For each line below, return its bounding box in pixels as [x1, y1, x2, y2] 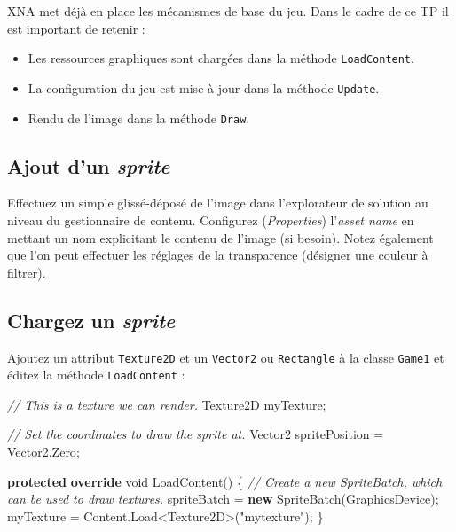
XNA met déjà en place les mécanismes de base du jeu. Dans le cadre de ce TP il [7, 2, 449, 20]
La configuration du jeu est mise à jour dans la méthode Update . [28, 78, 380, 97]
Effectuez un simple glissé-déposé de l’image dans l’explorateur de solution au [7, 193, 428, 212]
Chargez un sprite [7, 306, 176, 333]
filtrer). [7, 262, 46, 281]
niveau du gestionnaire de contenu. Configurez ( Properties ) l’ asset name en [7, 210, 414, 229]
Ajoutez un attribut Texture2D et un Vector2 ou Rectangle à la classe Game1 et [7, 348, 444, 366]
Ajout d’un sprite [7, 152, 170, 179]
